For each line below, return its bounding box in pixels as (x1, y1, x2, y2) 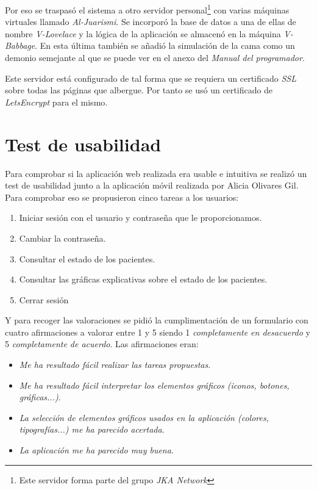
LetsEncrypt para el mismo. (5, 95, 108, 108)
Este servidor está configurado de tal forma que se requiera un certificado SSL (5, 71, 296, 84)
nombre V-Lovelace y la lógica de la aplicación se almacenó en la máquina (5, 27, 281, 40)
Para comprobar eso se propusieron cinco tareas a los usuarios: (5, 190, 239, 203)
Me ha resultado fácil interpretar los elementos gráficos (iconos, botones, (19, 378, 290, 391)
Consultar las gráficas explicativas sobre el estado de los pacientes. (19, 273, 268, 286)
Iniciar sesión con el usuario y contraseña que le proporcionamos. (19, 211, 262, 224)
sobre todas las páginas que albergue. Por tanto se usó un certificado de (5, 84, 273, 96)
